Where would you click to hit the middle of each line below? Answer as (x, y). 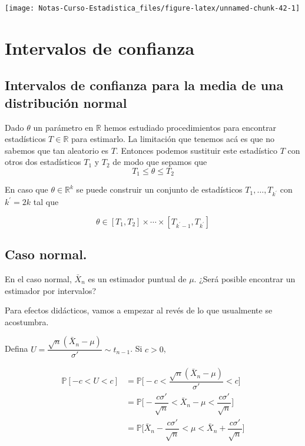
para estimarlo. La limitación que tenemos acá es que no (173, 139)
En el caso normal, (38, 279)
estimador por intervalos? (51, 290)
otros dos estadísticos (43, 162)
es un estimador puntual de (137, 279)
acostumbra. (27, 321)
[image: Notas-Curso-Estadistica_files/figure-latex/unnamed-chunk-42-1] (152, 8)
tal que (46, 202)
